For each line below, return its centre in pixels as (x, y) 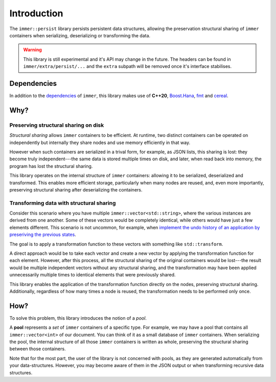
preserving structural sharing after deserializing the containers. (76, 189)
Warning (32, 50)
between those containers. (38, 349)
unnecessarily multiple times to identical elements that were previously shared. (93, 275)
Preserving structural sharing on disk (57, 125)
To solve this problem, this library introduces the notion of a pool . (78, 318)
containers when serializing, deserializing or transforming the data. (80, 35)
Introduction (36, 13)
